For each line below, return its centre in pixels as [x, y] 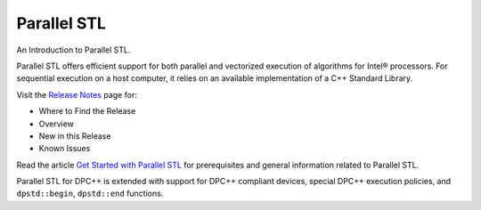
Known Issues [65, 149]
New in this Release [75, 136]
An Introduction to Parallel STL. [73, 50]
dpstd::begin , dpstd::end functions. [90, 194]
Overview [57, 124]
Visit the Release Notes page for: [77, 94]
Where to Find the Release [87, 111]
